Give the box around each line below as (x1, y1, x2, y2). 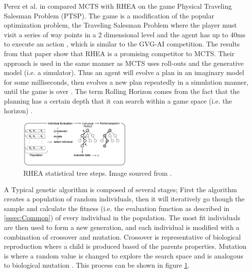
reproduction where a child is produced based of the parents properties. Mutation (4, 241, 247, 251)
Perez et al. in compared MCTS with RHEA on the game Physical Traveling (4, 1, 232, 11)
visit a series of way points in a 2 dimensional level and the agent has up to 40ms (4, 29, 246, 39)
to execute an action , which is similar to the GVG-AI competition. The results (4, 39, 240, 49)
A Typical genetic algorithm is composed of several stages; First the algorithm (4, 184, 237, 194)
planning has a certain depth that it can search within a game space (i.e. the (4, 95, 232, 106)
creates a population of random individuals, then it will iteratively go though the (4, 194, 245, 204)
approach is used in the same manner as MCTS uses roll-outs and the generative (4, 58, 244, 68)
